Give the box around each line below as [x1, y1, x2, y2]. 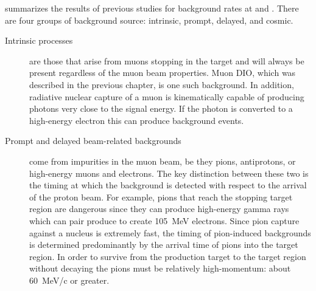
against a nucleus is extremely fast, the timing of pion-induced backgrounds [29, 226, 311, 239]
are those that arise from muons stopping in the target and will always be [29, 54, 304, 67]
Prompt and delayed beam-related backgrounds [5, 134, 181, 147]
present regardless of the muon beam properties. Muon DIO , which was [29, 66, 296, 79]
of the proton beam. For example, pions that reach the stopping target [29, 190, 293, 203]
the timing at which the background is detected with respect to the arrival [29, 179, 307, 191]
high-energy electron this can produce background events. [29, 114, 244, 126]
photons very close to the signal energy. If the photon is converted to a [29, 102, 293, 115]
